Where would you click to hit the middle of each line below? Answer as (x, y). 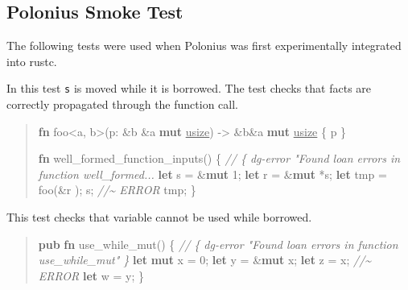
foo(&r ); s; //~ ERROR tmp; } (117, 190)
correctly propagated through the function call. (122, 104)
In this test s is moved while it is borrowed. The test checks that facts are (189, 88)
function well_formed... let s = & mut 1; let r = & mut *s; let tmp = (212, 174)
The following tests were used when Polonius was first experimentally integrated (204, 46)
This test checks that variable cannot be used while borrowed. (159, 217)
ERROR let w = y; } (91, 275)
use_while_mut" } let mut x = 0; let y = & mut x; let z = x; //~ (205, 260)
